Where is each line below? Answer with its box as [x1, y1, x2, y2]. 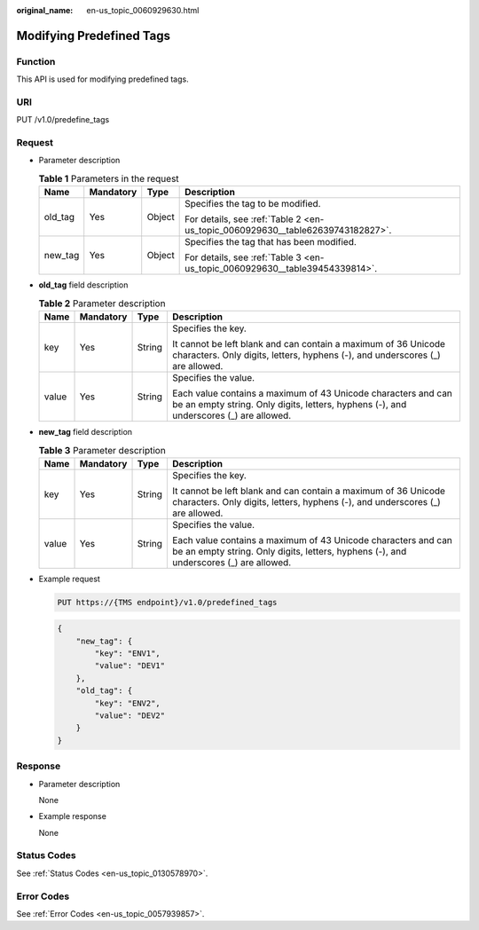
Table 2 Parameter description [38, 297, 166, 310]
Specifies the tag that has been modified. [185, 236, 357, 248]
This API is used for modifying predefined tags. [16, 74, 190, 84]
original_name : [16, 5, 74, 15]
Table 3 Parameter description [38, 444, 166, 456]
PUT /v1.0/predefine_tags [16, 114, 110, 125]
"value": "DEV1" [94, 661, 166, 671]
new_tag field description [38, 426, 133, 437]
